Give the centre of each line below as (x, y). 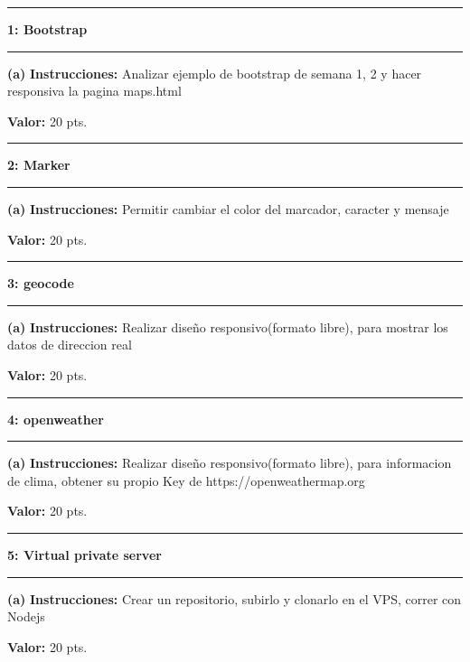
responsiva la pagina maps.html (94, 91)
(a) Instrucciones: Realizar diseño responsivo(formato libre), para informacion (230, 463)
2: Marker (39, 165)
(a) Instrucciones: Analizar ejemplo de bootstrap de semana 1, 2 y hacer (215, 73)
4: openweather (56, 419)
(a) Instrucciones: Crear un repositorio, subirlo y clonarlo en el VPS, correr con (235, 598)
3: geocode (41, 283)
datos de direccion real (70, 345)
